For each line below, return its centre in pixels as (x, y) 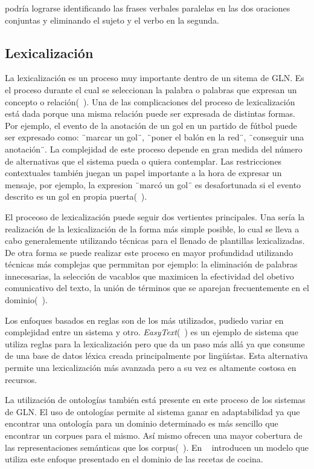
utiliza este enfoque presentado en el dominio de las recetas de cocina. (134, 459)
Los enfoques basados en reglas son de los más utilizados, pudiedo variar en (144, 320)
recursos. (21, 379)
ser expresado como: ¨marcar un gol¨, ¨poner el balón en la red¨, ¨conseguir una (155, 137)
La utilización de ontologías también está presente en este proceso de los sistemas (155, 400)
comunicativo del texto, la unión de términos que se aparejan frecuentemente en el (157, 288)
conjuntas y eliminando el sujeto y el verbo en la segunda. (112, 20)
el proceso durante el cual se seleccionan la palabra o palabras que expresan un (151, 89)
